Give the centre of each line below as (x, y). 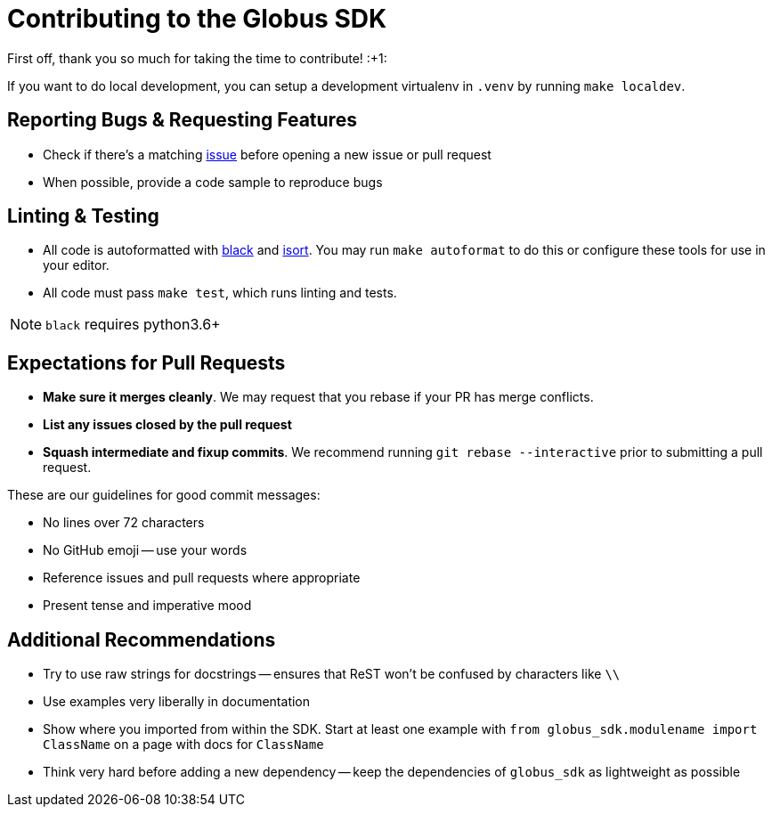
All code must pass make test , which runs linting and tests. (220, 293)
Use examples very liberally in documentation (177, 702)
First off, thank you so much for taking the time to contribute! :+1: (197, 58)
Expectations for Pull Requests (146, 362)
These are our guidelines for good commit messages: (164, 495)
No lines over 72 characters (124, 523)
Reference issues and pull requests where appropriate (202, 578)
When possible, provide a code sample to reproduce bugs (213, 182)
